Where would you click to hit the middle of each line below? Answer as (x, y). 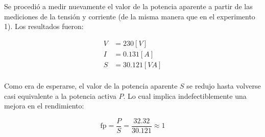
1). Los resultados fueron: (44, 26)
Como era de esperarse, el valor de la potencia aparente (91, 85)
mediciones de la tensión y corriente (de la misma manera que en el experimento (130, 16)
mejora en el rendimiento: (44, 106)
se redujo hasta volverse (224, 85)
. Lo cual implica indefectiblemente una (185, 95)
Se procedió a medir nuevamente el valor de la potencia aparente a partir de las (128, 6)
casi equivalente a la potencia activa (60, 95)
